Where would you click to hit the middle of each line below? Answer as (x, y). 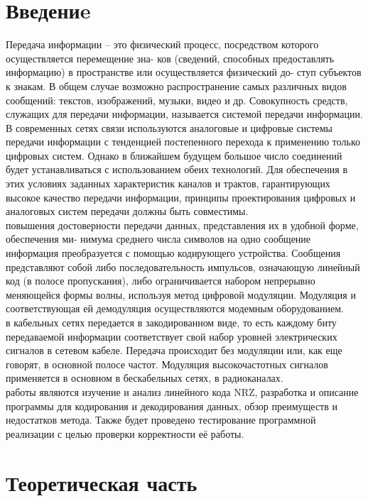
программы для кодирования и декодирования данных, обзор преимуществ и (172, 406)
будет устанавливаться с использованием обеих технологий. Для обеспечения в (177, 169)
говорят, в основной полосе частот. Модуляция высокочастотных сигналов (167, 364)
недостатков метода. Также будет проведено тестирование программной (161, 420)
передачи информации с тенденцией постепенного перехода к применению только (183, 142)
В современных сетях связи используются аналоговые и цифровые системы (169, 127)
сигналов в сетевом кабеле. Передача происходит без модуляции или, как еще (174, 350)
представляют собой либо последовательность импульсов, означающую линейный (183, 266)
